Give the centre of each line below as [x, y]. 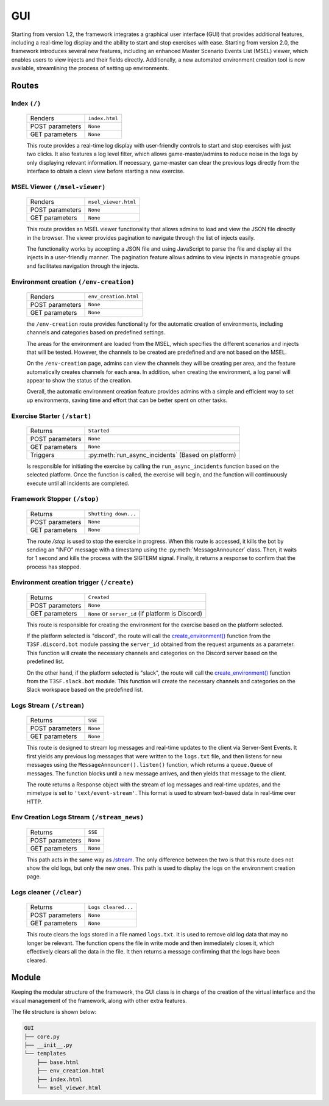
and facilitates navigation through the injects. [83, 266]
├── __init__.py [48, 1045]
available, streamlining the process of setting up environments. [90, 68]
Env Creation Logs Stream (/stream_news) [78, 817]
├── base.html [58, 1062]
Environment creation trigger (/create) [73, 583]
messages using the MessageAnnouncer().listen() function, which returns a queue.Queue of [150, 765]
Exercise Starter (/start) [51, 416]
